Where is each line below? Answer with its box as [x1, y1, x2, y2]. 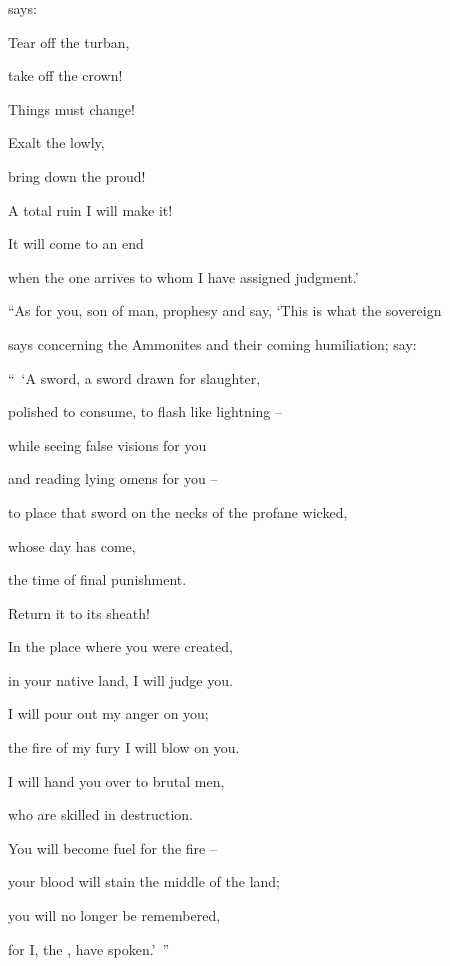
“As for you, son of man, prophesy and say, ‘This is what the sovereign [8, 300, 442, 321]
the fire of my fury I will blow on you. [8, 737, 240, 758]
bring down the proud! [8, 165, 146, 186]
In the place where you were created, [8, 636, 233, 657]
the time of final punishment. [8, 569, 187, 590]
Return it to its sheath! [8, 602, 150, 623]
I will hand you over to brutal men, [8, 770, 225, 791]
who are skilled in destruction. [8, 804, 193, 825]
